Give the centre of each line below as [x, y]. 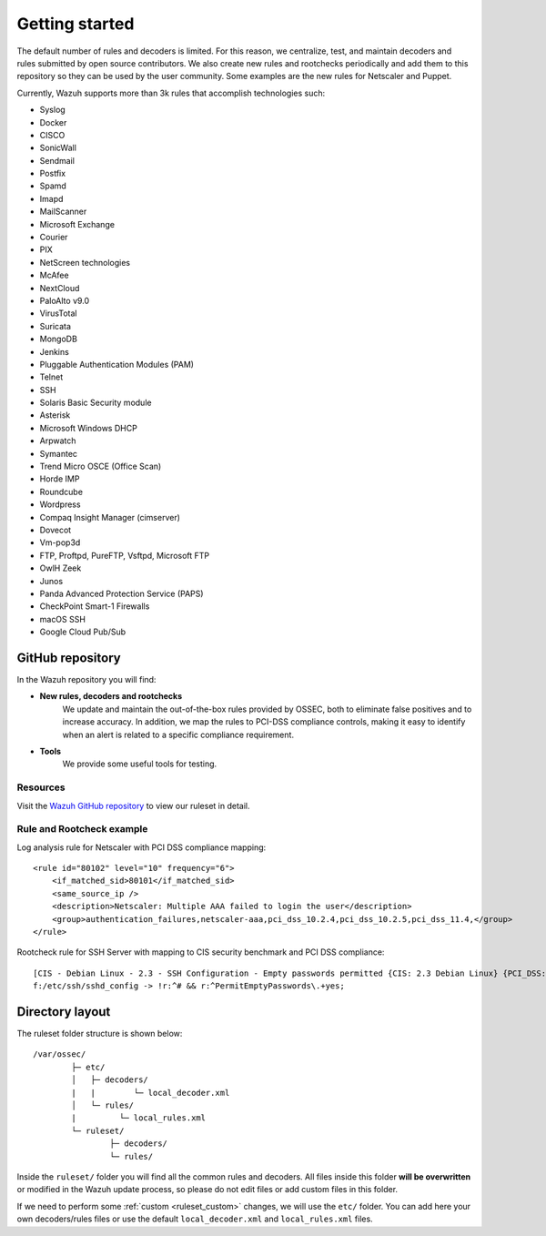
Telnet [51, 377]
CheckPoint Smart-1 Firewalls [95, 606]
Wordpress [60, 504]
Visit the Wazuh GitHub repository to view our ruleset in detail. [133, 805]
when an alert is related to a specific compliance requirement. [178, 735]
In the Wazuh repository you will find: [86, 680]
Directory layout [64, 1012]
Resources [41, 787]
